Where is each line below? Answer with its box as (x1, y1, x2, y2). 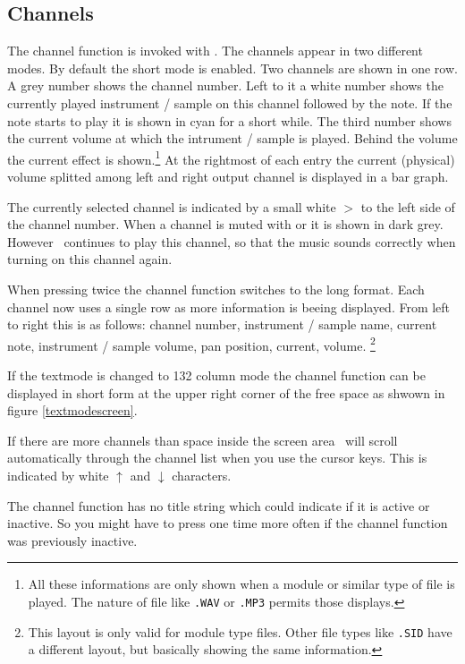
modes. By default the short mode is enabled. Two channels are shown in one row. (7, 58, 458, 77)
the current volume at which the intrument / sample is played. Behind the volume (7, 129, 458, 148)
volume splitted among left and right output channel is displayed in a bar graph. (7, 167, 449, 186)
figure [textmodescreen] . (7, 401, 138, 420)
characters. (172, 465, 232, 484)
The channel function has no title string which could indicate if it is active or (7, 496, 430, 515)
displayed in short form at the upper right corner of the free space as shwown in (7, 383, 445, 402)
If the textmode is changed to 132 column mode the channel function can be (7, 366, 426, 385)
